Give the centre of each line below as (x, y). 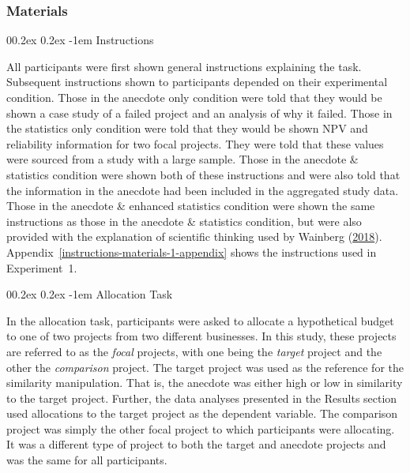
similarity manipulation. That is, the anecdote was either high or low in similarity (205, 383)
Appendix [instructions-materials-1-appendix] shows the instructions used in (192, 252)
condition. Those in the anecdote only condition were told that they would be (194, 97)
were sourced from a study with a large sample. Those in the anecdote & (182, 159)
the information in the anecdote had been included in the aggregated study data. (203, 190)
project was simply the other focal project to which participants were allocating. (201, 428)
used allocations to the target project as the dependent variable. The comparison (202, 413)
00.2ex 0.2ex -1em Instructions (80, 40)
